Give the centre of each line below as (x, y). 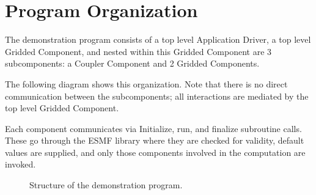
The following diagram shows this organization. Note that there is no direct (146, 83)
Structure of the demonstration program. (106, 185)
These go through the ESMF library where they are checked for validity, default (155, 140)
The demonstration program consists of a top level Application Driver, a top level (158, 39)
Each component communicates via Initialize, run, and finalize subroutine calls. (153, 128)
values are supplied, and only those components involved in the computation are (155, 152)
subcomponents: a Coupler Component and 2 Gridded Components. (132, 63)
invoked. (20, 164)
